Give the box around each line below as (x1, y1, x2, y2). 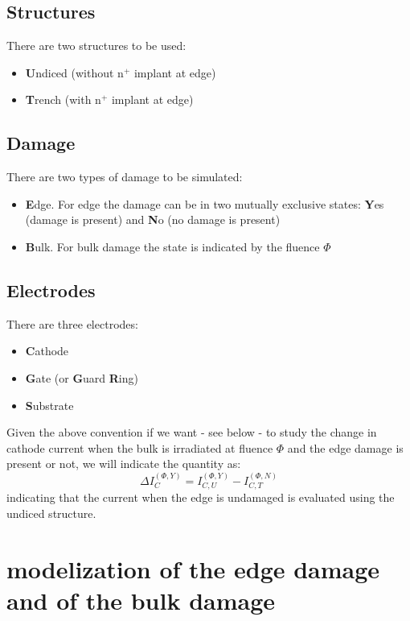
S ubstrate (25, 396, 74, 413)
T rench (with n (25, 91, 101, 108)
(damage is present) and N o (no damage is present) (25, 211, 281, 228)
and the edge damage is (287, 439, 404, 456)
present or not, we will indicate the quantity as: (6, 455, 241, 472)
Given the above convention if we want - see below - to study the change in (6, 424, 377, 441)
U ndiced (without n (25, 64, 124, 81)
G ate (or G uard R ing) (25, 369, 138, 386)
